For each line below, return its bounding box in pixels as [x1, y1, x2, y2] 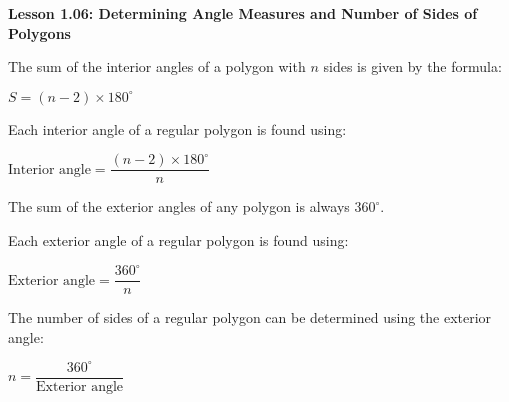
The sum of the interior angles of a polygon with [8, 56, 306, 77]
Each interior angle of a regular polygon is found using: [8, 118, 347, 139]
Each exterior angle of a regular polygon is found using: [8, 230, 349, 251]
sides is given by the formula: [323, 56, 502, 77]
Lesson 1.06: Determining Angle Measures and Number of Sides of [8, 3, 478, 23]
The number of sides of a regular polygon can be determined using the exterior [8, 307, 492, 328]
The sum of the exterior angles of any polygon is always [8, 196, 350, 217]
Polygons [8, 22, 71, 43]
